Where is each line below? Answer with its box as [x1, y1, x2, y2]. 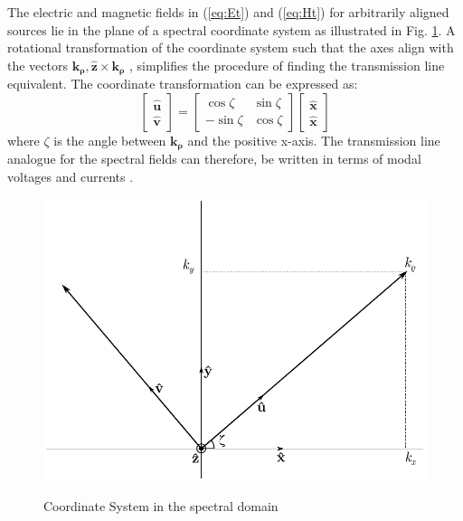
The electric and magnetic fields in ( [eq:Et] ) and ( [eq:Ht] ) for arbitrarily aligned [7, 3, 449, 21]
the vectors [7, 55, 68, 74]
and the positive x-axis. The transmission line [187, 130, 440, 149]
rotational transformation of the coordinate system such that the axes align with [7, 38, 454, 57]
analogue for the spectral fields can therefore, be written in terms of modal [7, 149, 421, 168]
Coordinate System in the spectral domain [43, 497, 279, 516]
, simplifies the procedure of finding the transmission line [128, 55, 445, 74]
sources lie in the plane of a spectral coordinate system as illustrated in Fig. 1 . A [7, 20, 456, 39]
